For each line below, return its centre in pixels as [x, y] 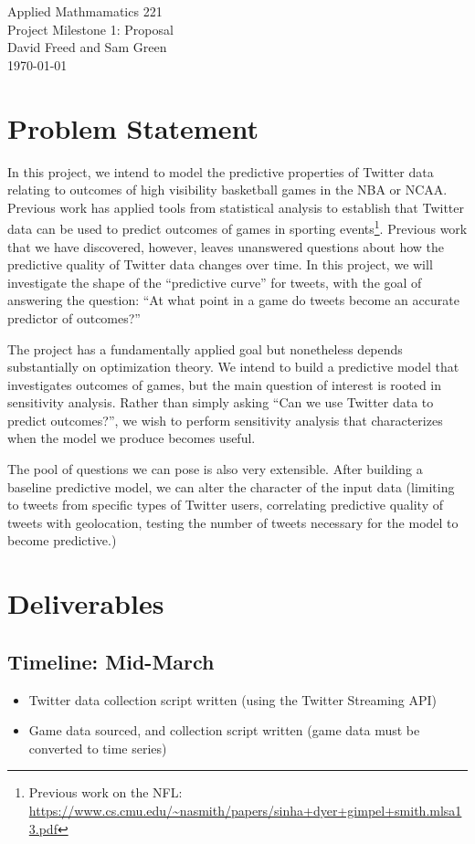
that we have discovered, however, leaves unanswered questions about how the [226, 246]
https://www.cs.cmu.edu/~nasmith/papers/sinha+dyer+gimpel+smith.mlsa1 [245, 810]
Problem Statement [133, 127]
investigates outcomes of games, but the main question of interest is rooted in [225, 384]
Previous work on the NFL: [106, 792]
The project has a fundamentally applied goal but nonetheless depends [205, 348]
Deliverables [86, 603]
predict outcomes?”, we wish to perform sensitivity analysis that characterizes [225, 420]
